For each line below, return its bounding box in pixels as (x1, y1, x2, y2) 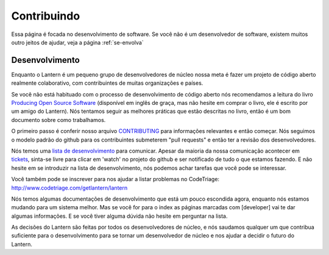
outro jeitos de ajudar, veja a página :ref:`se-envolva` (11, 38, 144, 46)
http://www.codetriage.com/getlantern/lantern (11, 184, 128, 192)
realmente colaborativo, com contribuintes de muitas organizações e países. (11, 79, 203, 87)
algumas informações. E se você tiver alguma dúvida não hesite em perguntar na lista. (11, 212, 228, 220)
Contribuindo (11, 9, 80, 23)
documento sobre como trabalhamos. (11, 116, 106, 123)
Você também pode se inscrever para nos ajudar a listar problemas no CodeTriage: (11, 176, 219, 183)
